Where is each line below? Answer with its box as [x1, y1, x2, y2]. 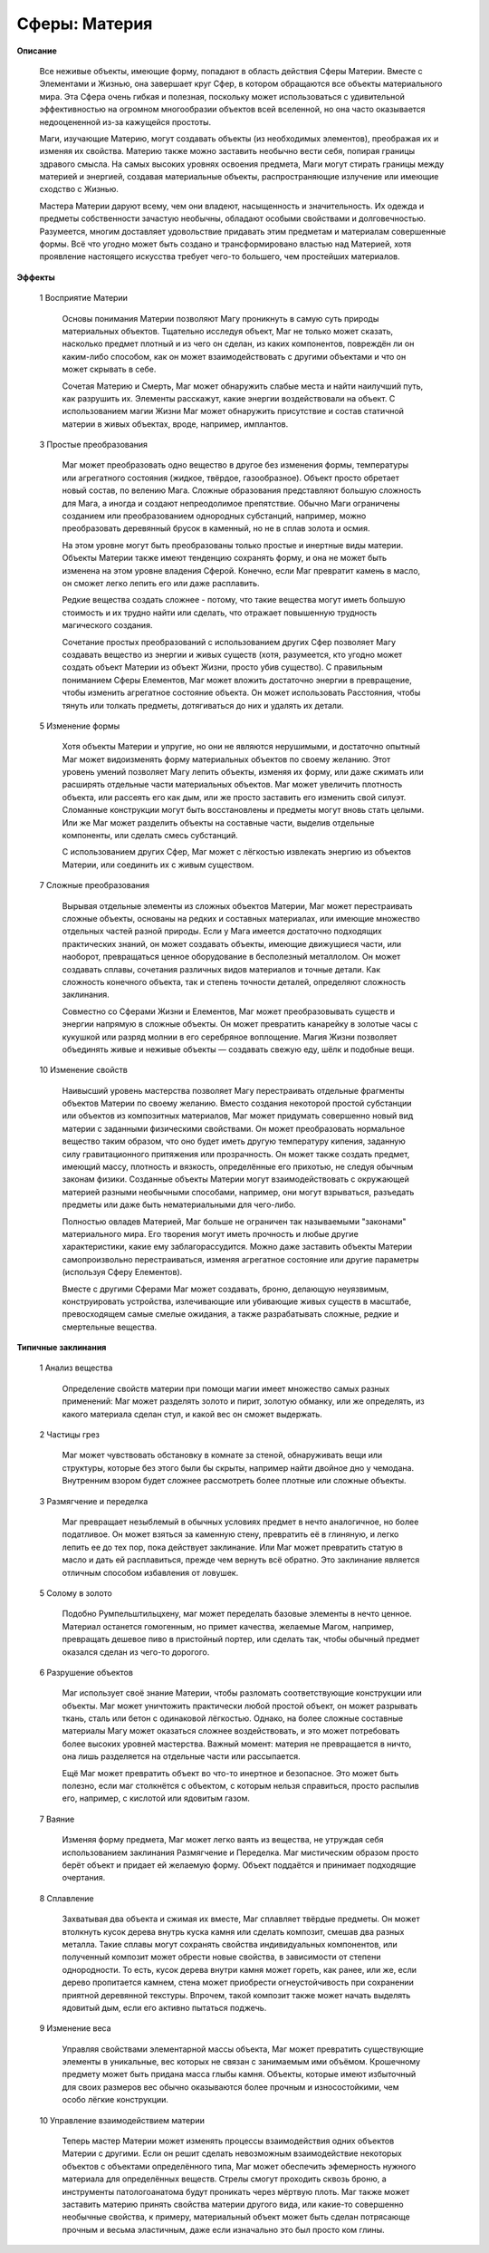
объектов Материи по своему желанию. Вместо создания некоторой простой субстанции [62, 1097, 412, 1109]
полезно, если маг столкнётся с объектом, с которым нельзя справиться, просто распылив [62, 1781, 420, 1792]
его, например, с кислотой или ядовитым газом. [62, 1793, 251, 1803]
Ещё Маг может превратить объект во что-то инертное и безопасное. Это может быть [62, 1767, 399, 1778]
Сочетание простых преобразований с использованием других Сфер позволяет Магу [62, 636, 397, 647]
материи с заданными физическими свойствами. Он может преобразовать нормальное [62, 1123, 406, 1134]
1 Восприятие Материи [39, 293, 129, 304]
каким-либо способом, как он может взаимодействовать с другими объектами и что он [62, 351, 407, 362]
